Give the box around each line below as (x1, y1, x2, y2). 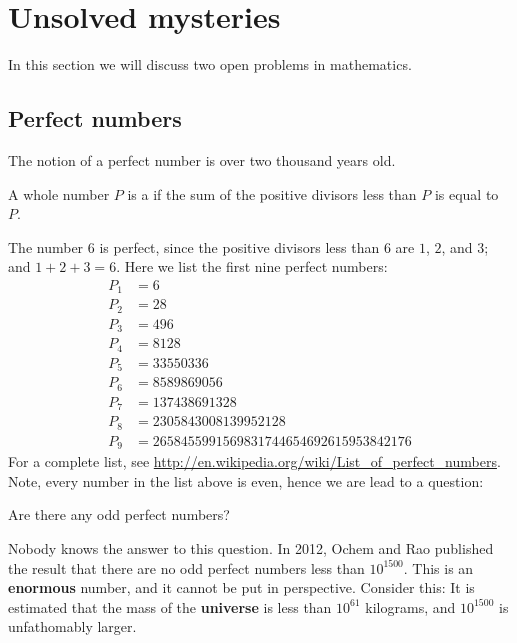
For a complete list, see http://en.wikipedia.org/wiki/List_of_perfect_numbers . (8, 451, 501, 472)
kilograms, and (365, 596, 456, 617)
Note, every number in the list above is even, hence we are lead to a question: (8, 470, 484, 491)
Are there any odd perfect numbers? (8, 504, 230, 525)
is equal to (434, 183, 499, 204)
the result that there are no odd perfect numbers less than (8, 557, 365, 578)
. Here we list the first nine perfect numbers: (116, 256, 388, 277)
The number (8, 236, 84, 257)
